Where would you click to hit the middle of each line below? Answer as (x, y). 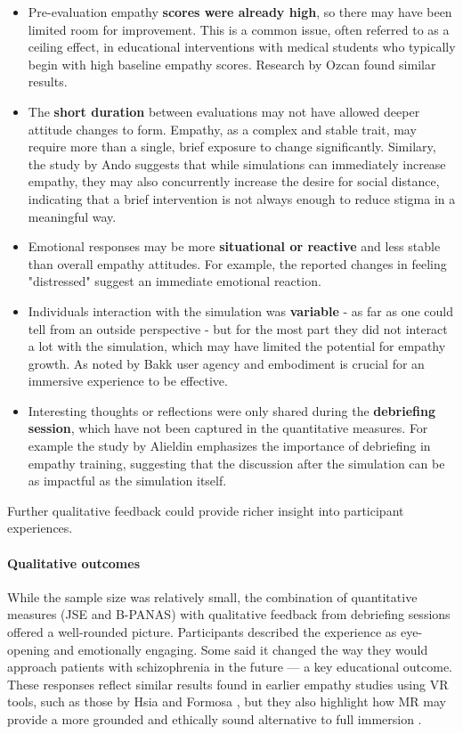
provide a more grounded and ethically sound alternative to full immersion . (215, 718)
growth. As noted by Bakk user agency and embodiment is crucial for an (226, 363)
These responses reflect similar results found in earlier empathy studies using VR (228, 684)
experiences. (40, 528)
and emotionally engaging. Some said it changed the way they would (241, 649)
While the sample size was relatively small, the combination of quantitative (212, 596)
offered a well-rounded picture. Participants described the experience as (202, 632)
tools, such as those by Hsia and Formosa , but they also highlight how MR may (227, 701)
